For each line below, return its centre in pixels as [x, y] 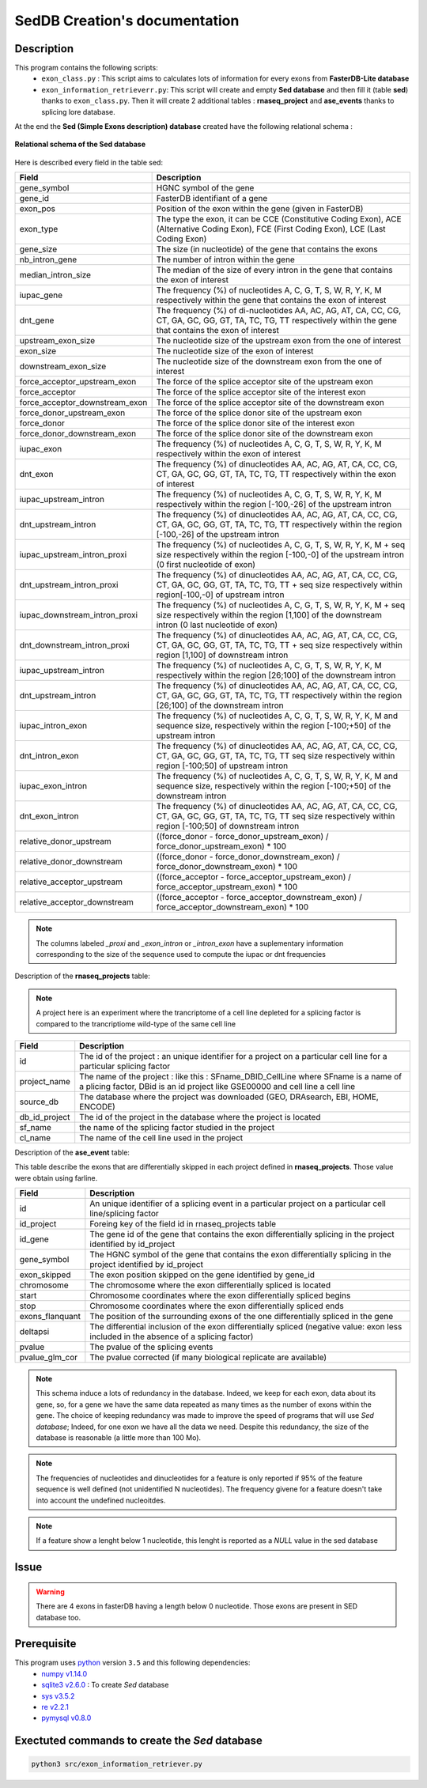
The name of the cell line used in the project [161, 1137]
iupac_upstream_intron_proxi [73, 555]
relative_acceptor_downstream [77, 902]
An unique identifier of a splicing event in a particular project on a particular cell [238, 1204]
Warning [50, 1591]
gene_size [38, 249]
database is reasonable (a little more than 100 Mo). [119, 1438]
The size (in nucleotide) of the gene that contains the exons [267, 249]
